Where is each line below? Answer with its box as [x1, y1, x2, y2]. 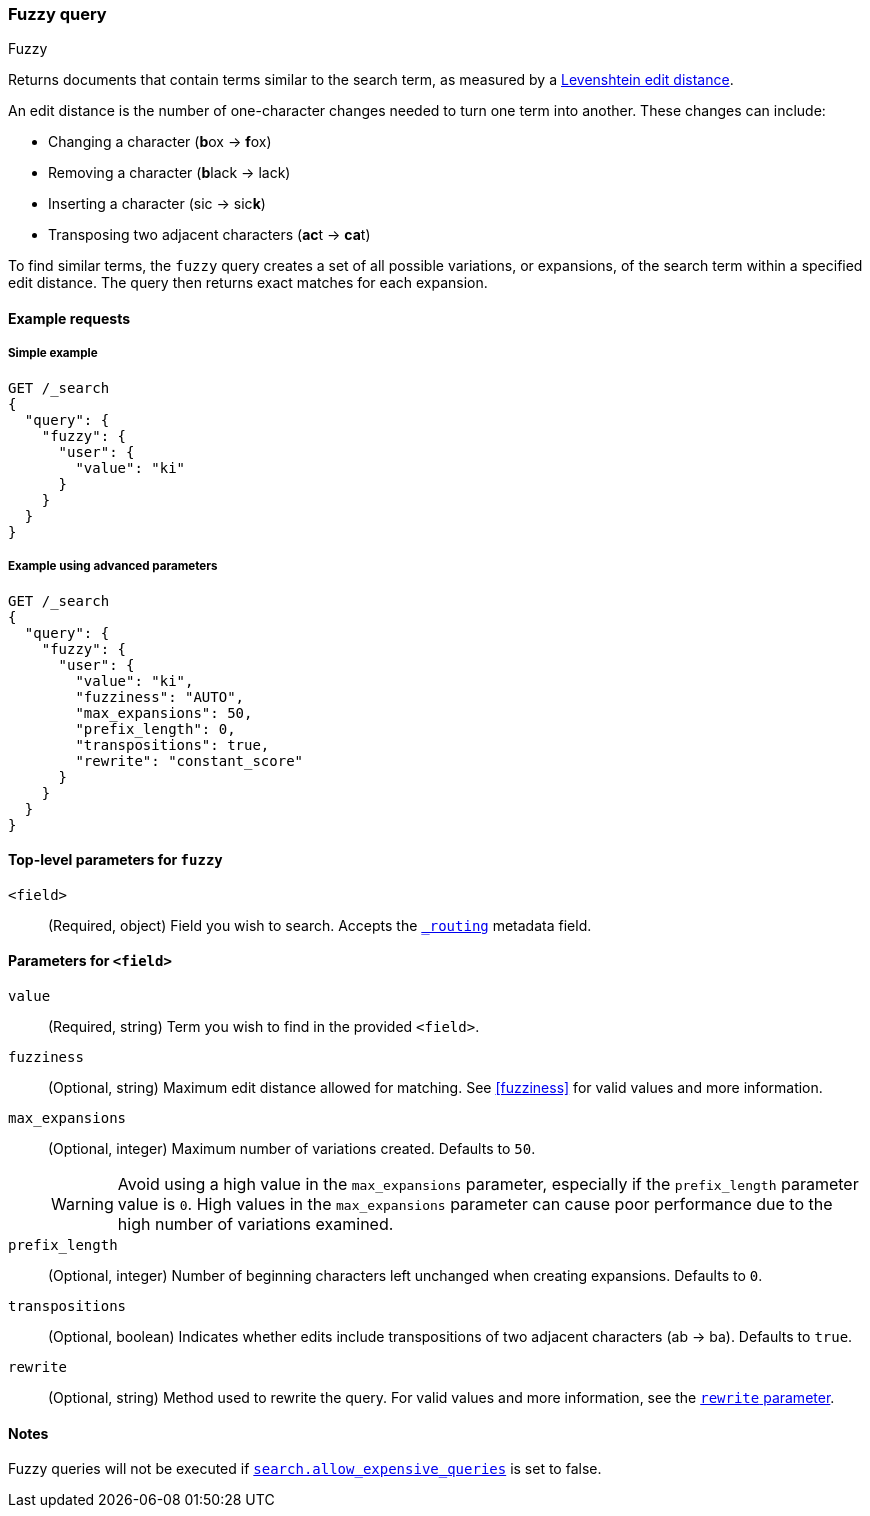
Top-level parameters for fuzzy [8, 851, 223, 869]
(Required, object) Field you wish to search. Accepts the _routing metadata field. [48, 916, 592, 934]
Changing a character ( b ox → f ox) [48, 133, 272, 151]
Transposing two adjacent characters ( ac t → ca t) [48, 226, 371, 244]
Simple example [8, 346, 98, 361]
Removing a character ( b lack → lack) [48, 164, 291, 182]
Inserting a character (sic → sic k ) [48, 195, 266, 213]
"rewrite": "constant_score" [75, 752, 304, 769]
